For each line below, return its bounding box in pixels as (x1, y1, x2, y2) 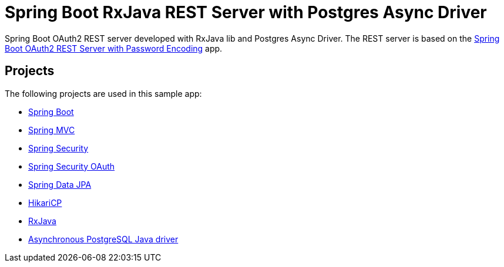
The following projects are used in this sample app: (5, 88, 202, 99)
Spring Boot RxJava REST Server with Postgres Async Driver (5, 2, 487, 22)
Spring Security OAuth (28, 161, 115, 171)
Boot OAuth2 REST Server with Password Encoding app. (5, 43, 223, 53)
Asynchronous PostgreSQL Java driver (28, 234, 179, 244)
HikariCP (28, 197, 62, 208)
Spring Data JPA (28, 179, 92, 190)
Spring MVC (28, 124, 75, 135)
